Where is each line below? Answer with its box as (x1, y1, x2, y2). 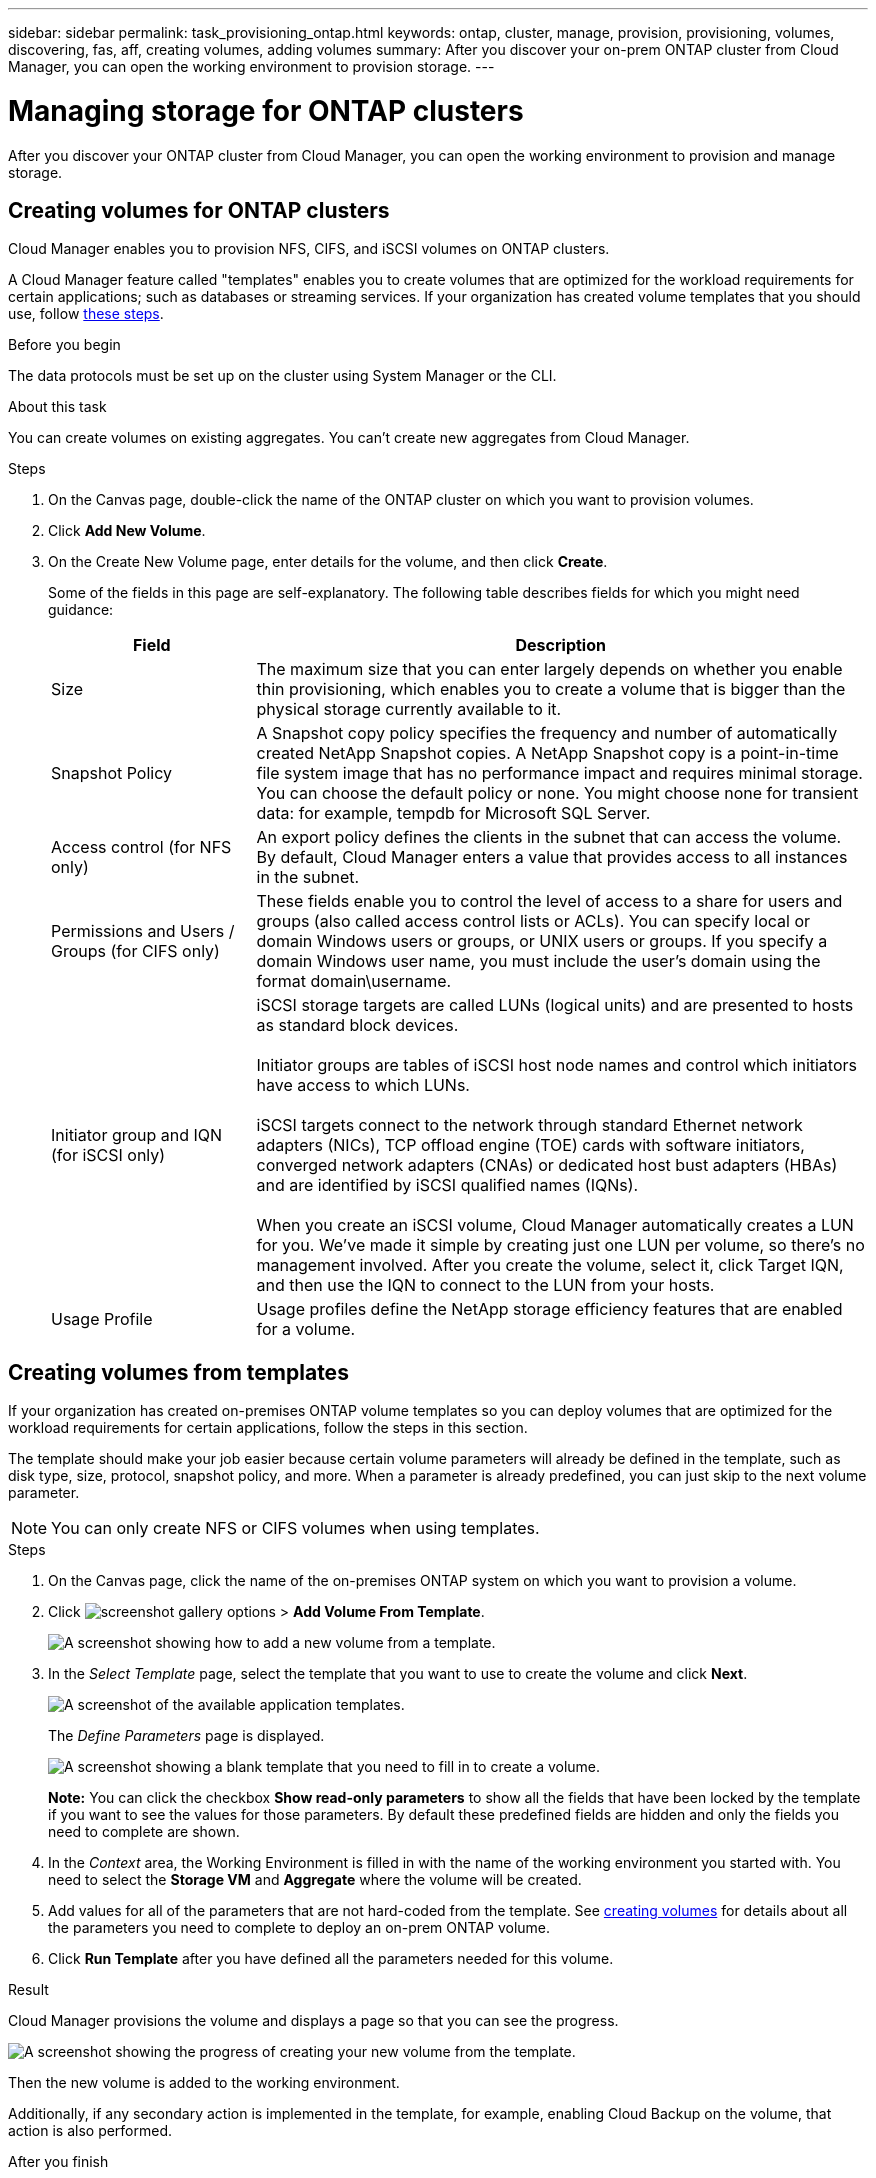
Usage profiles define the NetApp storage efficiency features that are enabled (256, 1299, 843, 1320)
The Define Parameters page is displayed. (48, 1727, 325, 1745)
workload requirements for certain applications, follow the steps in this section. (8, 1419, 528, 1437)
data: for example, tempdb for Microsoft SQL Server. (256, 803, 651, 824)
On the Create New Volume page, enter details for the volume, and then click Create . (48, 553, 608, 571)
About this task (8, 398, 107, 416)
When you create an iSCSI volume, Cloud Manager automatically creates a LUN (256, 1215, 854, 1236)
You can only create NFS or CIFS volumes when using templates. (51, 1518, 540, 1539)
